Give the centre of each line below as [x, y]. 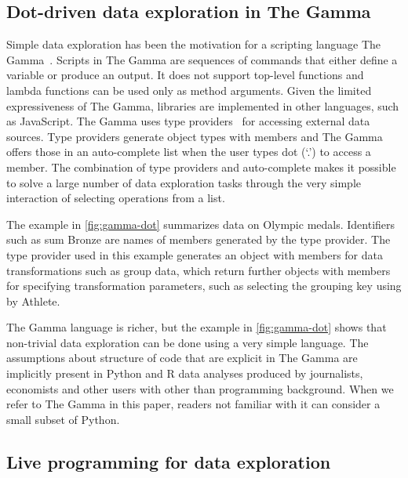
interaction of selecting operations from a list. [116, 198]
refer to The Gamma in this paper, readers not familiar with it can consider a [193, 404]
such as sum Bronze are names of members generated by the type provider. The [199, 239]
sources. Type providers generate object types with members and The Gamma [195, 136]
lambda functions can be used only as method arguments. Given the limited [189, 90]
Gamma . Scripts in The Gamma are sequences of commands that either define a [202, 59]
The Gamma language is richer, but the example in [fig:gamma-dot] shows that [197, 327]
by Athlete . [33, 301]
